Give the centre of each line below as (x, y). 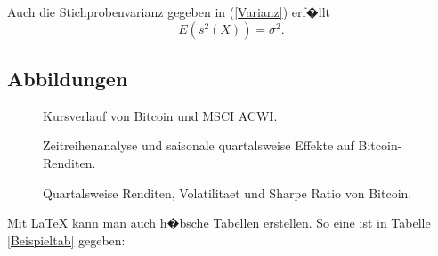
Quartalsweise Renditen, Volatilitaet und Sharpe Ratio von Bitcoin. (227, 192)
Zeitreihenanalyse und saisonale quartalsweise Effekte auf (199, 145)
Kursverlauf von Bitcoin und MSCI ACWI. (160, 115)
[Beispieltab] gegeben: (66, 240)
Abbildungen (68, 78)
